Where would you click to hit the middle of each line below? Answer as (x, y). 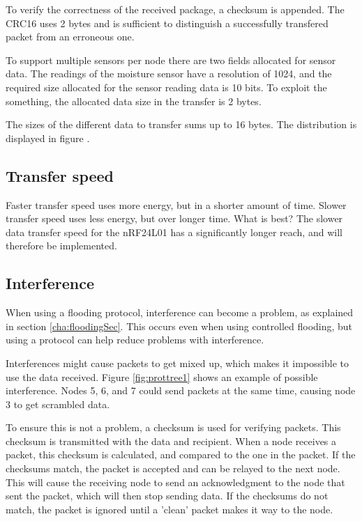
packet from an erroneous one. (70, 37)
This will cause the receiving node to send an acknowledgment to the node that (175, 482)
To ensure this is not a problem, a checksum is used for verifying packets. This (173, 427)
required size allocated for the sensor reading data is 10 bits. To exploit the (166, 87)
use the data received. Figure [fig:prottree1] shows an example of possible (162, 376)
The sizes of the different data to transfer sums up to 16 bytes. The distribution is (181, 124)
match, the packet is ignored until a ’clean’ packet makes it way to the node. (169, 509)
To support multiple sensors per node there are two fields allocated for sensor (171, 60)
